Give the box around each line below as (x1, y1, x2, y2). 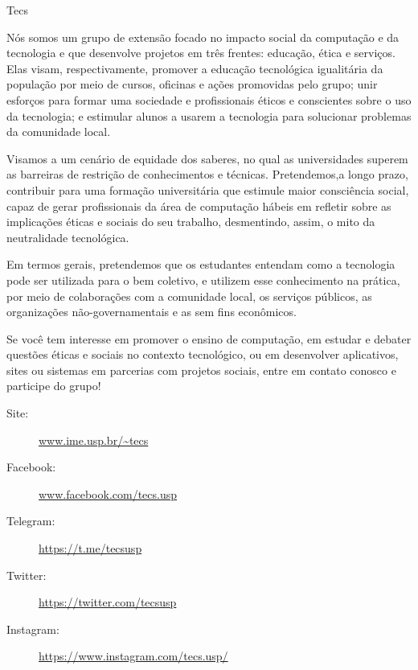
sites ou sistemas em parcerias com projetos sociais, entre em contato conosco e (6, 361, 396, 378)
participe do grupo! (6, 377, 101, 394)
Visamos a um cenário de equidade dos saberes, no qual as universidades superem (6, 150, 408, 166)
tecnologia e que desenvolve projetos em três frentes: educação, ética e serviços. (6, 44, 395, 61)
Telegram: (6, 512, 55, 529)
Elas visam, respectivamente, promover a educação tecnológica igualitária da (6, 60, 383, 76)
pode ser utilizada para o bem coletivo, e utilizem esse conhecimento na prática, (6, 271, 400, 288)
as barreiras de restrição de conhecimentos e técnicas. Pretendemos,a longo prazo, (6, 166, 408, 183)
